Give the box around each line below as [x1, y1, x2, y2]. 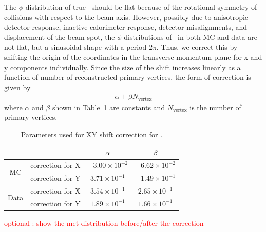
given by [4, 81, 31, 92]
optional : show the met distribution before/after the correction [4, 218, 204, 228]
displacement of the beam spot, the [4, 31, 115, 42]
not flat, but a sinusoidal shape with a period [4, 41, 147, 52]
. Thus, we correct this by [156, 41, 238, 52]
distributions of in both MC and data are [124, 31, 257, 42]
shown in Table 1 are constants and [52, 101, 165, 112]
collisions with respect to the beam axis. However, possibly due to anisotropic [4, 11, 249, 22]
